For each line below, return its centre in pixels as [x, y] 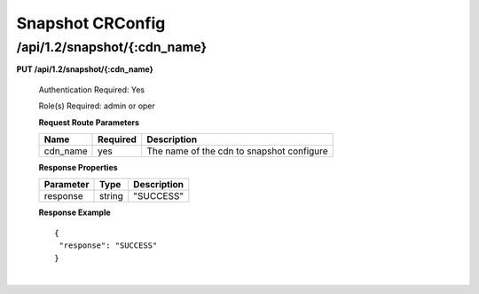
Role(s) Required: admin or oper [97, 106]
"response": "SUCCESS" [108, 246]
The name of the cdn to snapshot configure [237, 151]
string [111, 196]
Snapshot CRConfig [91, 23]
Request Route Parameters [89, 122]
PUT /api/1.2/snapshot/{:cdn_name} [85, 69]
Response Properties [79, 167]
